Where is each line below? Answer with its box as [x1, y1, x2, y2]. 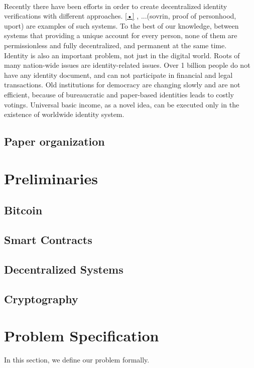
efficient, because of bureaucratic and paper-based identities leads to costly [4, 89, 234, 99]
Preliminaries [4, 168, 98, 188]
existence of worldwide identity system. [4, 109, 124, 119]
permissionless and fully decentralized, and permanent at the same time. [4, 40, 227, 50]
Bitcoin [4, 202, 43, 218]
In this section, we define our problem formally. [4, 354, 150, 365]
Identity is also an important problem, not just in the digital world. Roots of [4, 50, 240, 60]
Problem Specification [4, 325, 159, 346]
